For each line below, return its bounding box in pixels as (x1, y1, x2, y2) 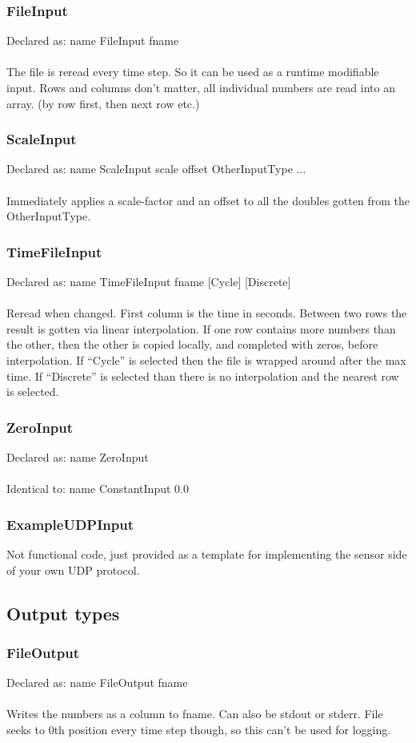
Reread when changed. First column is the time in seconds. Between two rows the (6, 305, 407, 321)
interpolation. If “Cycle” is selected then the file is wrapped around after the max (6, 351, 406, 368)
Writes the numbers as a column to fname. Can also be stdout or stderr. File (6, 705, 383, 722)
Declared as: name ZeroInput (6, 448, 149, 465)
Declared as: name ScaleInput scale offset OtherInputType (6, 160, 293, 177)
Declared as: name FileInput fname (6, 32, 179, 49)
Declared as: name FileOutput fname (6, 674, 188, 691)
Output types (6, 600, 120, 625)
